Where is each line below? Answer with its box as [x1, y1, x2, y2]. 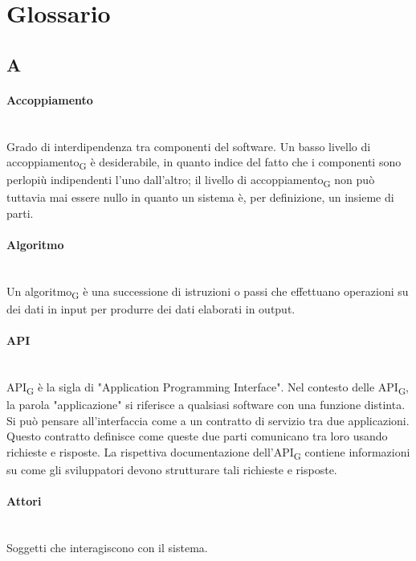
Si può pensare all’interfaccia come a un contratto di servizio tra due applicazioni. [6, 412, 410, 428]
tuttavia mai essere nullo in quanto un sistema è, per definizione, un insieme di [6, 189, 394, 206]
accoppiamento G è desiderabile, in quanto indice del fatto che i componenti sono [6, 154, 402, 172]
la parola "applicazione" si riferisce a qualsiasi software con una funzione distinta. [6, 396, 406, 413]
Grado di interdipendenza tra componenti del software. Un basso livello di [6, 137, 371, 154]
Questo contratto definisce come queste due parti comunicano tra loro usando [6, 428, 388, 444]
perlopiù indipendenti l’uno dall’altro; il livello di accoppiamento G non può [6, 171, 375, 190]
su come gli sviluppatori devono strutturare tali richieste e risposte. [6, 461, 337, 478]
